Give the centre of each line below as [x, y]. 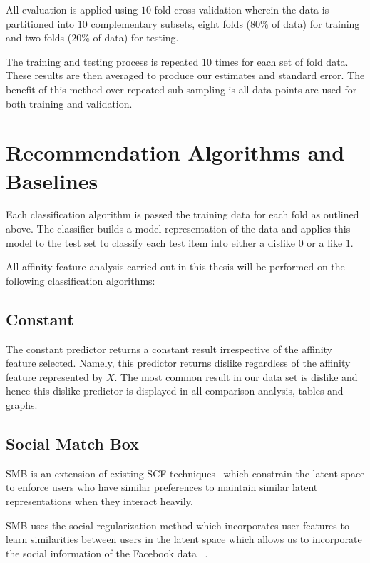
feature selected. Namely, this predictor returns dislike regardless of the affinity [178, 363]
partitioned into [40, 23]
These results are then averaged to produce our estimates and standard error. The [185, 75]
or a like [325, 242]
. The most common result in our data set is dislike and [236, 376]
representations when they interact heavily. [99, 501]
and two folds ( [39, 37]
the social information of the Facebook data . [107, 553]
